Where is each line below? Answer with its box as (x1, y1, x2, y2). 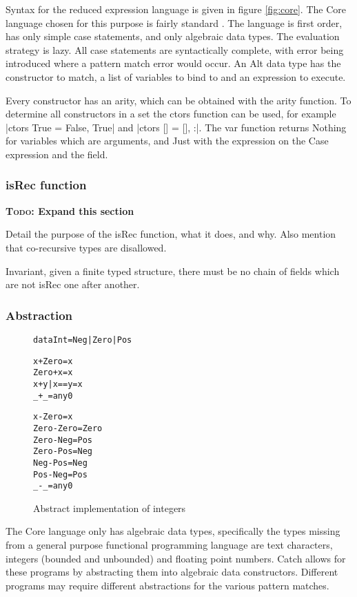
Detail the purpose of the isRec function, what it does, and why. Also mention (6, 227, 336, 241)
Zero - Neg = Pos (33, 435, 92, 445)
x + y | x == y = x (33, 379, 83, 389)
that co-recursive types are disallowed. (6, 240, 167, 254)
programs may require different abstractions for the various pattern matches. (6, 578, 329, 592)
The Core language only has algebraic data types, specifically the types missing (6, 524, 340, 538)
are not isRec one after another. (6, 277, 140, 292)
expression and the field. (6, 146, 108, 161)
